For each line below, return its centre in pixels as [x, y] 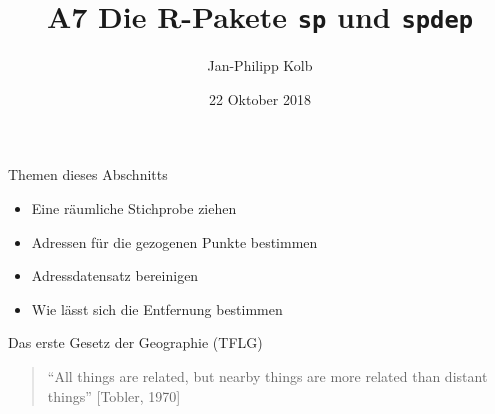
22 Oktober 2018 [260, 98]
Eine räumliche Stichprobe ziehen [134, 208]
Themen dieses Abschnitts [88, 174]
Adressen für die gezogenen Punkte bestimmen [174, 241]
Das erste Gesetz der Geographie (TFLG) [135, 342]
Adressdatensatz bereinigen [115, 275]
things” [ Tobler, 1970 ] [114, 395]
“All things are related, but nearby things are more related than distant [267, 376]
